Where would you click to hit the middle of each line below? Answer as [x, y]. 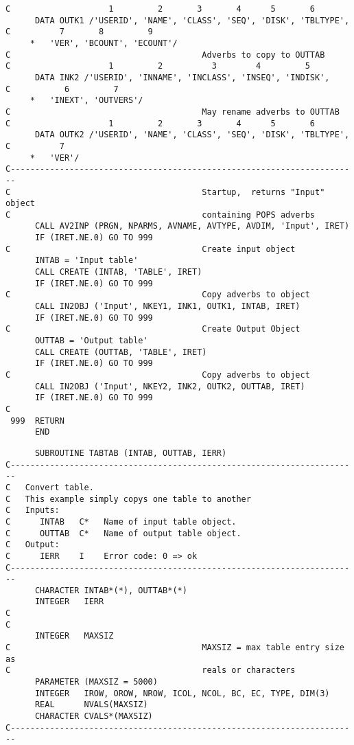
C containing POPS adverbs [161, 215]
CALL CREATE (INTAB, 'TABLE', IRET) [118, 272]
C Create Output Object [153, 329]
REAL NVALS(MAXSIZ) [91, 705]
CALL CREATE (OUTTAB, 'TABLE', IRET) [121, 352]
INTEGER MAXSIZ [74, 636]
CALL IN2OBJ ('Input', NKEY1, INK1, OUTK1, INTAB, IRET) [167, 307]
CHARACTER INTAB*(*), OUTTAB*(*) [111, 590]
